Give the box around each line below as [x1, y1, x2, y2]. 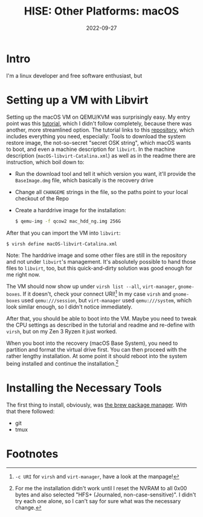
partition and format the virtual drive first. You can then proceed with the [6, 346, 187, 353]
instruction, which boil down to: [6, 158, 85, 165]
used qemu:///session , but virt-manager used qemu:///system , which [21, 297, 192, 304]
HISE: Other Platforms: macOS [24, 4, 179, 18]
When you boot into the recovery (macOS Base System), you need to [6, 339, 178, 347]
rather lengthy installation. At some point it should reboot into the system [6, 353, 187, 360]
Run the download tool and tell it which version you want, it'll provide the [14, 170, 196, 177]
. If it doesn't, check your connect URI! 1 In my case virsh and [19, 289, 172, 298]
